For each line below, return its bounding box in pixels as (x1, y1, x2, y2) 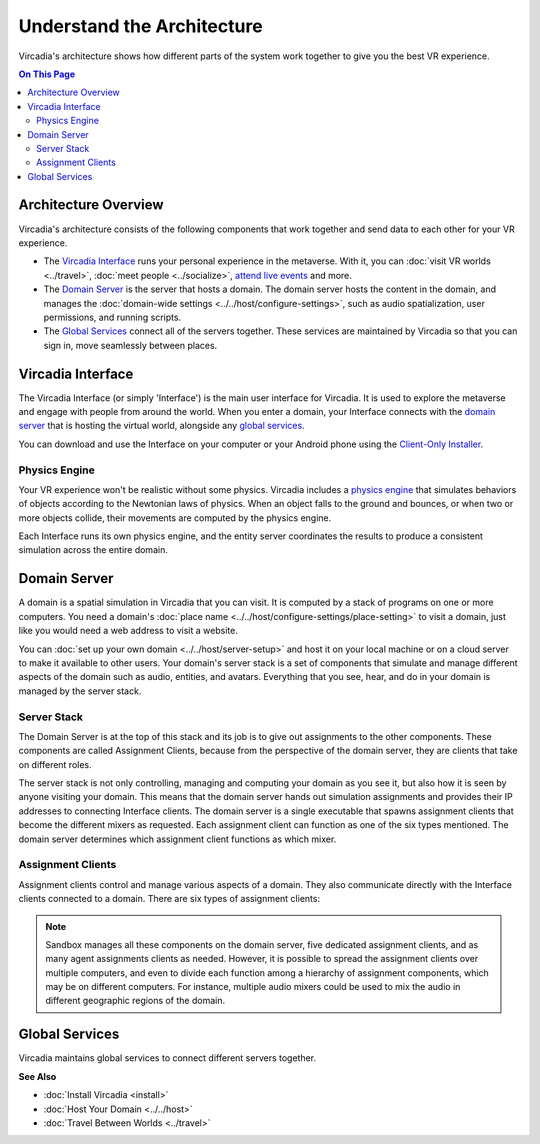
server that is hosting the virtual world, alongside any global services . (18, 420, 305, 432)
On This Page (18, 68, 76, 80)
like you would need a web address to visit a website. (18, 625, 239, 637)
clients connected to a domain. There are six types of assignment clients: (18, 893, 320, 905)
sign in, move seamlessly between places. (43, 339, 218, 351)
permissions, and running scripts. (43, 311, 182, 323)
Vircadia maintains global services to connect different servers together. (18, 1052, 317, 1064)
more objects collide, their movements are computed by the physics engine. (18, 511, 332, 524)
